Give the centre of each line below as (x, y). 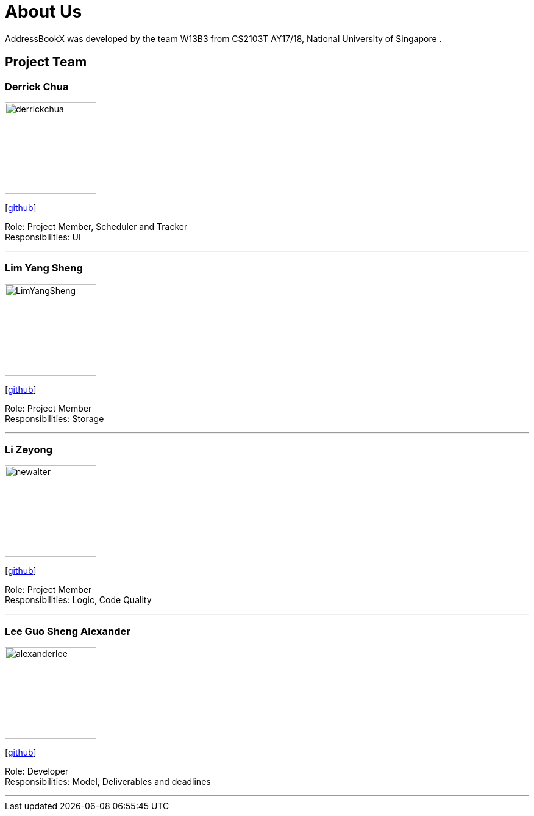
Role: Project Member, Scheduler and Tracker (96, 226)
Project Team (46, 62)
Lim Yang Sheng (44, 268)
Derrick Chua (37, 86)
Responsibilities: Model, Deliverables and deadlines (108, 782)
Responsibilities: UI (43, 237)
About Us (44, 12)
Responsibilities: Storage (55, 418)
